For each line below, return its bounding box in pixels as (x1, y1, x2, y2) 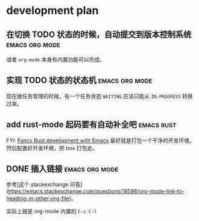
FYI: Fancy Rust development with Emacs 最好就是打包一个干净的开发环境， (6, 137, 195, 144)
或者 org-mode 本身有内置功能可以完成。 (6, 56, 106, 63)
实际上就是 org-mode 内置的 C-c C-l (6, 208, 97, 215)
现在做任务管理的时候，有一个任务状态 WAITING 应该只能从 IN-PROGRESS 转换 (6, 92, 193, 100)
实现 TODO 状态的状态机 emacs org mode (6, 75, 153, 85)
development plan (6, 4, 99, 18)
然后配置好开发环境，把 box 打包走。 (6, 144, 98, 151)
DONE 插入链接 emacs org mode (6, 164, 119, 174)
